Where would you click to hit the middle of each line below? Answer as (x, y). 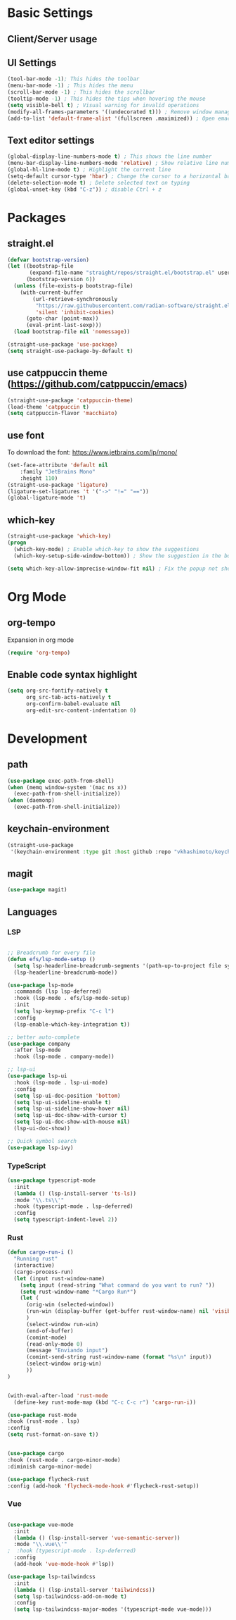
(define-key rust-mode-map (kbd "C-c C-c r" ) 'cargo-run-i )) (105, 1402)
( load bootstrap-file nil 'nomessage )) (72, 332)
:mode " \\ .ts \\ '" (39, 1200)
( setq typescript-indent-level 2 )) (66, 1220)
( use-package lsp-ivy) (40, 1148)
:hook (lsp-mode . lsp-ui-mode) (61, 1082)
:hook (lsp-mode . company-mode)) (64, 1057)
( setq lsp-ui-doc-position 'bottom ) (67, 1096)
